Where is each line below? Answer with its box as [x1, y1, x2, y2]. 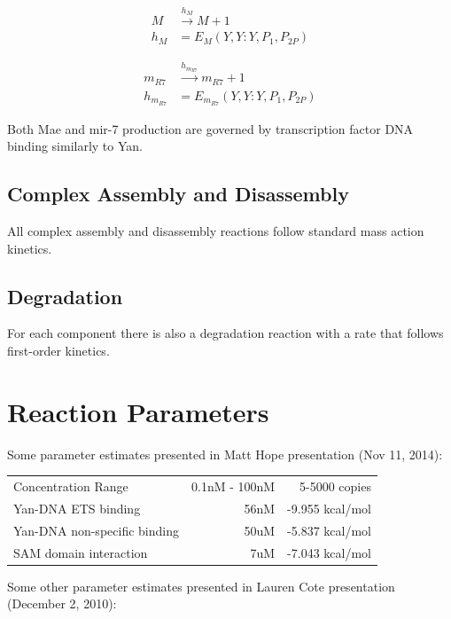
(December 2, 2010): [7, 594, 117, 613]
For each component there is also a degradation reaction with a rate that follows [7, 324, 444, 342]
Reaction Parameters [7, 393, 269, 429]
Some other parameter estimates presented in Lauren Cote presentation [7, 576, 395, 595]
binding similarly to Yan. [7, 137, 143, 155]
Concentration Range [13, 477, 128, 495]
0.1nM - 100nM [191, 477, 276, 495]
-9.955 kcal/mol [287, 498, 371, 517]
